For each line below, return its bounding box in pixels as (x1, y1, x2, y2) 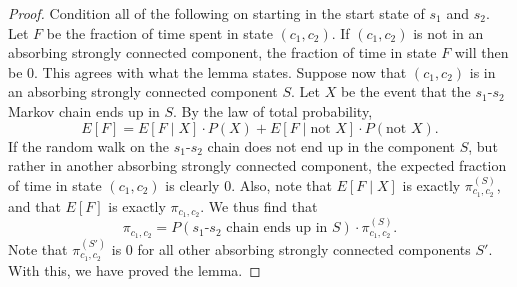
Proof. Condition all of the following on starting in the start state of (8, 3, 425, 23)
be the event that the (340, 81, 471, 102)
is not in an (413, 22, 484, 43)
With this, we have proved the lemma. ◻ (8, 259, 261, 280)
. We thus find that (200, 195, 318, 216)
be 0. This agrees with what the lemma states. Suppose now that (8, 61, 407, 82)
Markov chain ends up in (8, 100, 160, 121)
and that (8, 195, 61, 216)
